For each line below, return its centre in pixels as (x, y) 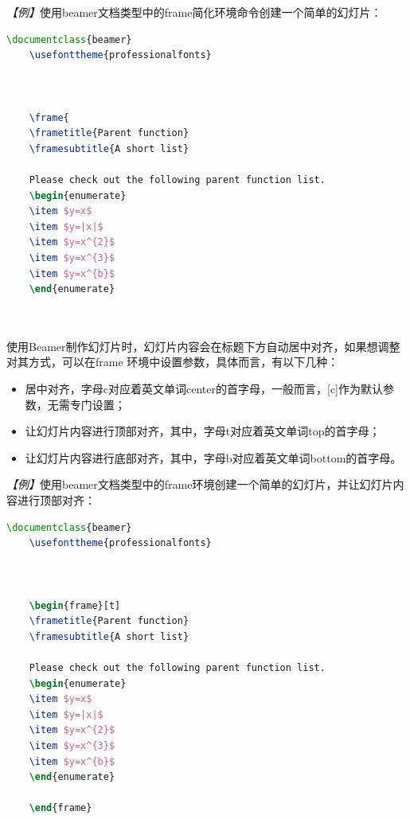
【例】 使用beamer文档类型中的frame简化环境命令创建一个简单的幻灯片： (194, 12)
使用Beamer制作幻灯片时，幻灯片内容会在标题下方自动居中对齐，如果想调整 (203, 346)
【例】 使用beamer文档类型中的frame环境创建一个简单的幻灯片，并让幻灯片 (200, 484)
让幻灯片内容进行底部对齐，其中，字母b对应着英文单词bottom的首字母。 (213, 457)
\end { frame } (61, 808)
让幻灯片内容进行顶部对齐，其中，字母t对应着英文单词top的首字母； (203, 431)
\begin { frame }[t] (75, 605)
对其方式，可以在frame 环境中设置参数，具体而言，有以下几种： (173, 362)
